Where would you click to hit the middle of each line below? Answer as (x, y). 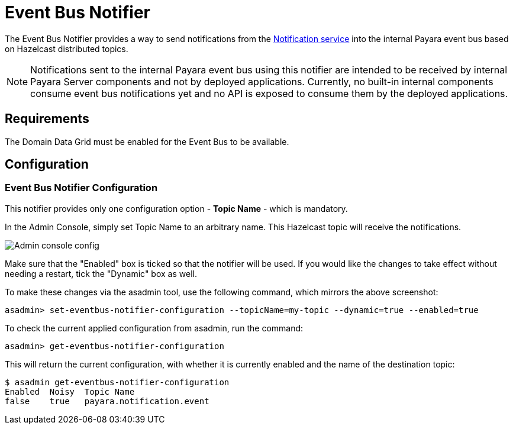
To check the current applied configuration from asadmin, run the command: (154, 328)
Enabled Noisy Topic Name (70, 391)
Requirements (47, 119)
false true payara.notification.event (107, 401)
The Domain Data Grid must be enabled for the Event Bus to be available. (147, 141)
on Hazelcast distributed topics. (67, 49)
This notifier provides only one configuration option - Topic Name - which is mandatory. (176, 208)
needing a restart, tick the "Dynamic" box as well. (101, 273)
